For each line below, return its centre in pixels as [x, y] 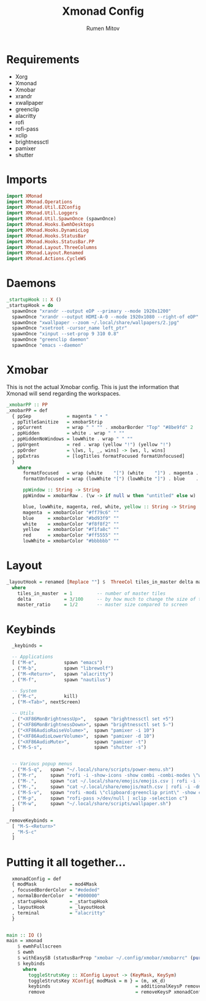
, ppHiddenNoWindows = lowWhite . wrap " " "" [72, 439]
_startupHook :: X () [34, 300]
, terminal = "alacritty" [59, 913]
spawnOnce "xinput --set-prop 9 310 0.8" [66, 334]
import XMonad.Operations [39, 202]
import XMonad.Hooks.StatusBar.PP [51, 242]
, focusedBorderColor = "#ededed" [56, 890]
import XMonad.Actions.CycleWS [46, 259]
